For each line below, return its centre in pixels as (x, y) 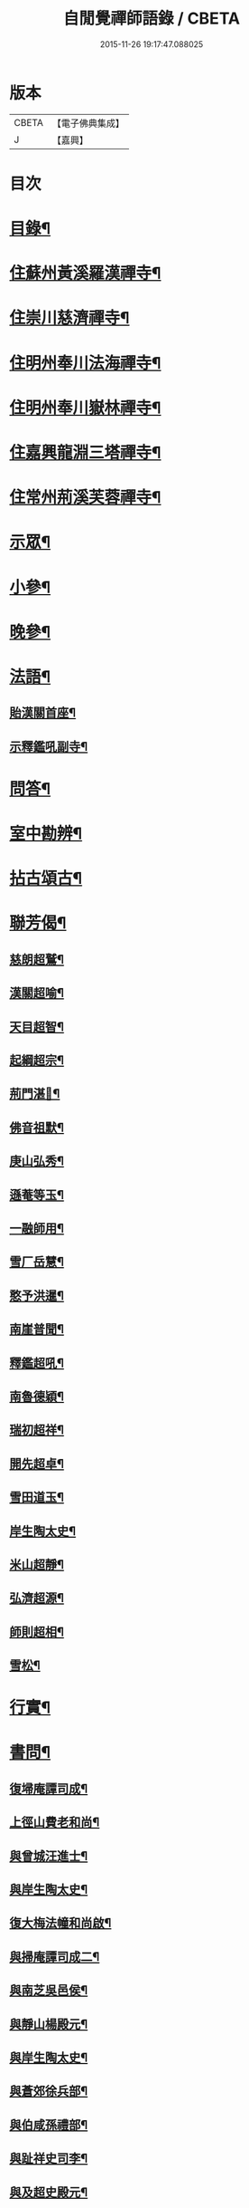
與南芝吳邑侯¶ (49, 1990)
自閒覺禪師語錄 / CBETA (152, 19)
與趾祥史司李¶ (49, 2159)
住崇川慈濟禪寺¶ (69, 318)
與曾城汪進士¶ (49, 1856)
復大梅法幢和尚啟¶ (60, 1923)
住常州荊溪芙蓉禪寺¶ (85, 498)
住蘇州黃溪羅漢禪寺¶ (85, 274)
